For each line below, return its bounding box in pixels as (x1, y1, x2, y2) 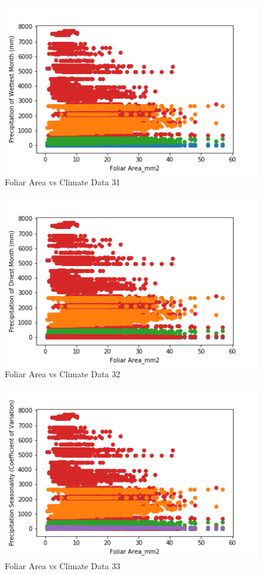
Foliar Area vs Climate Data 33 (5, 559, 121, 572)
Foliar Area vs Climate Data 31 (5, 176, 121, 188)
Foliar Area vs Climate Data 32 (5, 368, 121, 380)
